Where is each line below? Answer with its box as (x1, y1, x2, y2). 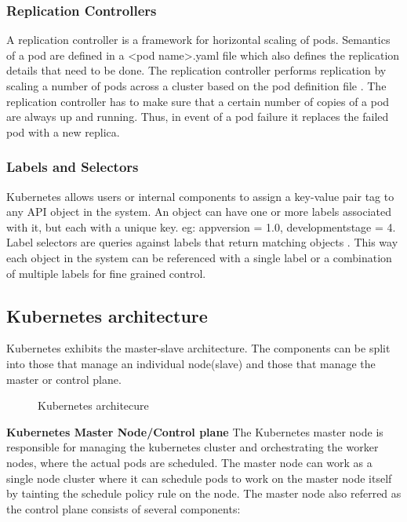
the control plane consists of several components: (6, 500, 241, 517)
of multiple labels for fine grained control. (6, 265, 206, 281)
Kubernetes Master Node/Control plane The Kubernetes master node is (6, 423, 383, 440)
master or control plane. (6, 371, 122, 387)
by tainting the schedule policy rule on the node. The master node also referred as (6, 485, 402, 502)
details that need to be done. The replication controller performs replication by (6, 62, 387, 78)
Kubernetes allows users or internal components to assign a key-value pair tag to (6, 188, 394, 204)
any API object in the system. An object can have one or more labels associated (6, 203, 391, 220)
